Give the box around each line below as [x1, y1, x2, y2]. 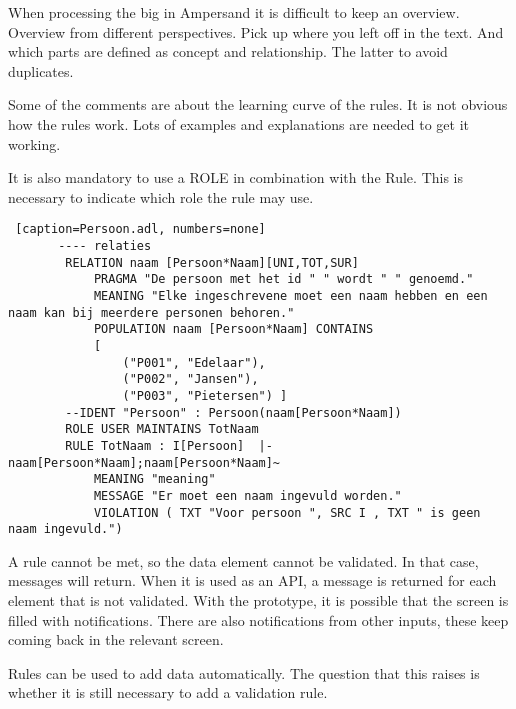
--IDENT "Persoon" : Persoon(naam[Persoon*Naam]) [65, 405, 402, 420]
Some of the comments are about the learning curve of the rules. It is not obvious [8, 94, 508, 115]
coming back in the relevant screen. [8, 629, 224, 650]
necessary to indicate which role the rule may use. [8, 186, 314, 207]
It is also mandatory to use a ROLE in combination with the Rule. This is [8, 167, 464, 188]
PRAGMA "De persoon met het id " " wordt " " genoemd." [93, 272, 474, 287]
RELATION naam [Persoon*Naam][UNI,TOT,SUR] [65, 255, 359, 270]
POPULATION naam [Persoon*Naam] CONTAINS [93, 322, 374, 337]
